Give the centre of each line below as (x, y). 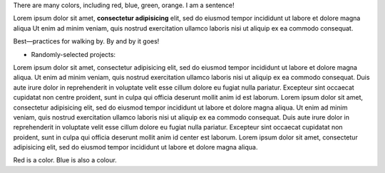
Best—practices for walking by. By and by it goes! (86, 41)
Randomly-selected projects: (73, 54)
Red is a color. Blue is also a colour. (65, 160)
